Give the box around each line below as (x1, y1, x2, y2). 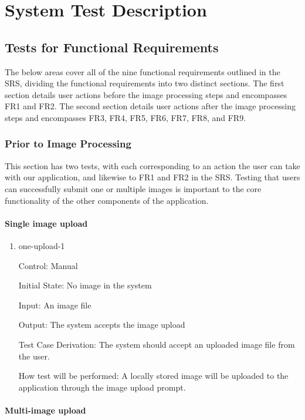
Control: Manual (18, 259, 78, 271)
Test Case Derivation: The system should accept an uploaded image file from (18, 338, 295, 350)
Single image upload (5, 217, 88, 229)
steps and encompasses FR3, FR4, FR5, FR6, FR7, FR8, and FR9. (5, 111, 246, 123)
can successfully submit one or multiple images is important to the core (5, 182, 262, 194)
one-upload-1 (18, 239, 65, 251)
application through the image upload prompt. (18, 381, 186, 393)
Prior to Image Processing (5, 136, 131, 151)
